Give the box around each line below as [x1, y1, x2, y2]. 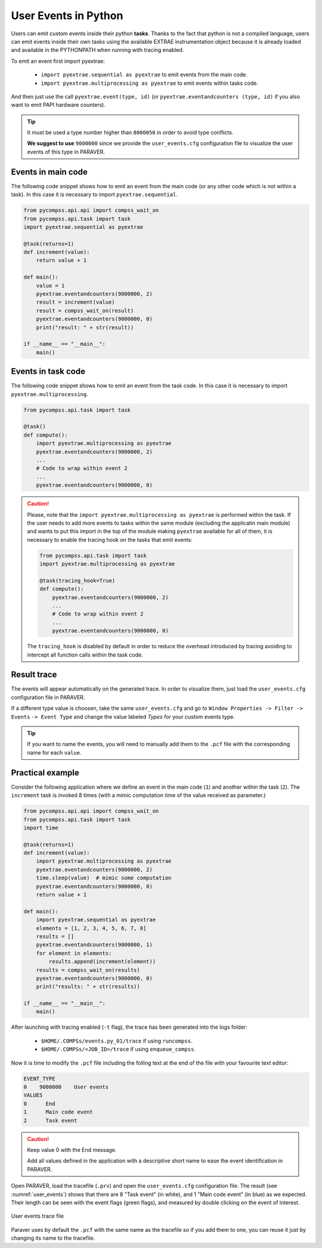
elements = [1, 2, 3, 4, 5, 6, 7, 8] [36, 925, 147, 931]
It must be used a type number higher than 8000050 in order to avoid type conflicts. [27, 129, 234, 136]
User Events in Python [11, 9, 123, 22]
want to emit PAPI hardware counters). [11, 102, 106, 109]
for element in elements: [36, 950, 112, 956]
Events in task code [11, 366, 86, 376]
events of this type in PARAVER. [27, 148, 106, 155]
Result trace [11, 670, 57, 680]
